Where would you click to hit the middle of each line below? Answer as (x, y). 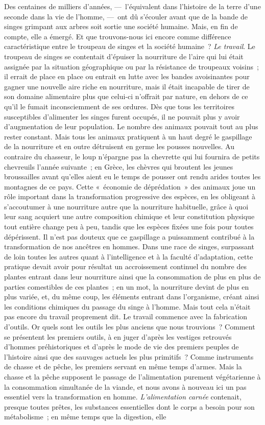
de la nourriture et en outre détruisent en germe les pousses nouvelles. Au (119, 146)
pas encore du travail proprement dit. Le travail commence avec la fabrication (126, 316)
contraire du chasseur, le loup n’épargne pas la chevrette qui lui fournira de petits (132, 156)
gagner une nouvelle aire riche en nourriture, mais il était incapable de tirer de (127, 86)
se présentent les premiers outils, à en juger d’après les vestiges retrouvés (118, 336)
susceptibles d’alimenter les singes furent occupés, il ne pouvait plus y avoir (122, 116)
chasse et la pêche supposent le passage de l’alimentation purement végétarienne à (132, 376)
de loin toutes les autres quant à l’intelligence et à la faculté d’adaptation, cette (129, 256)
